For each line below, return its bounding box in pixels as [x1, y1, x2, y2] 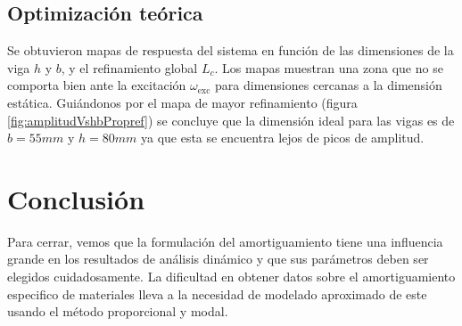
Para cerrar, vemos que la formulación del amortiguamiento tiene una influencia [7, 232, 443, 250]
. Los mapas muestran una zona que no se [214, 58, 443, 77]
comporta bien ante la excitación [7, 76, 186, 94]
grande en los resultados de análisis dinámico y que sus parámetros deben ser [7, 249, 429, 268]
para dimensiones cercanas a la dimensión [215, 76, 442, 94]
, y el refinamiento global [61, 58, 198, 77]
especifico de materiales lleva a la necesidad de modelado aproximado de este [7, 284, 427, 303]
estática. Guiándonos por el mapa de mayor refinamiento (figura [7, 93, 358, 111]
